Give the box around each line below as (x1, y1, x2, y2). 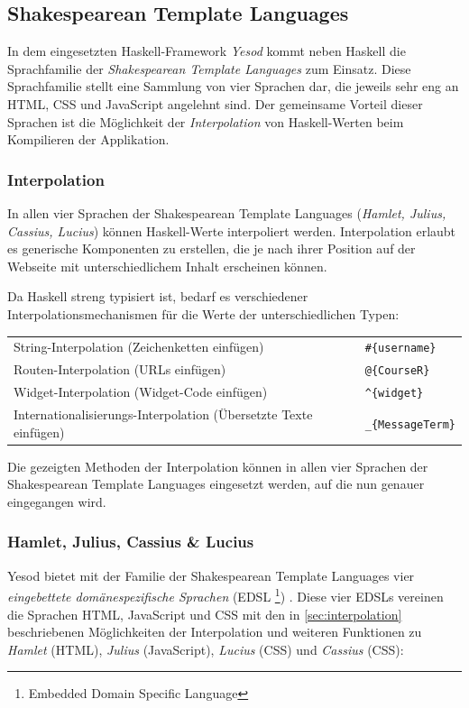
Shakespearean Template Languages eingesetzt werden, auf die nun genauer (7, 474, 425, 493)
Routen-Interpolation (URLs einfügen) (14, 360, 226, 379)
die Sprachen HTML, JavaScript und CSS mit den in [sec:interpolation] (7, 604, 402, 623)
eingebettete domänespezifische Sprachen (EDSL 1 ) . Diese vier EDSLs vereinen (7, 584, 444, 605)
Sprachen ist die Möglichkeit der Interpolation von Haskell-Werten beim (7, 112, 404, 131)
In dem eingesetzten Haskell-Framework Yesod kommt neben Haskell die (7, 41, 406, 60)
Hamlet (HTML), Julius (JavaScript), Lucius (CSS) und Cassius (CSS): (7, 639, 404, 658)
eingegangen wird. (7, 492, 106, 510)
